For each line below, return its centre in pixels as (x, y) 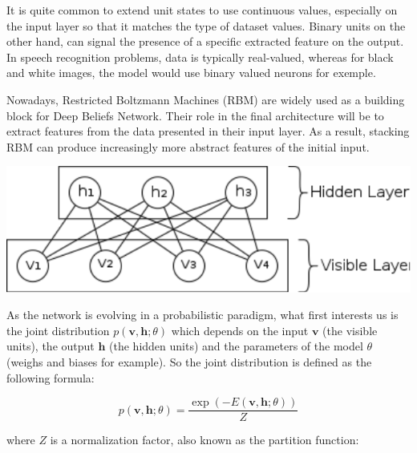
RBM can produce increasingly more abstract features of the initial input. (188, 146)
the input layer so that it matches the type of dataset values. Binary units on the (206, 25)
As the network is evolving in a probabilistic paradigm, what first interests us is (202, 315)
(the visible (350, 330)
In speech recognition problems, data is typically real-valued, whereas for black (200, 57)
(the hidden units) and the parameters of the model (236, 346)
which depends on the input (240, 330)
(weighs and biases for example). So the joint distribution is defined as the (189, 362)
